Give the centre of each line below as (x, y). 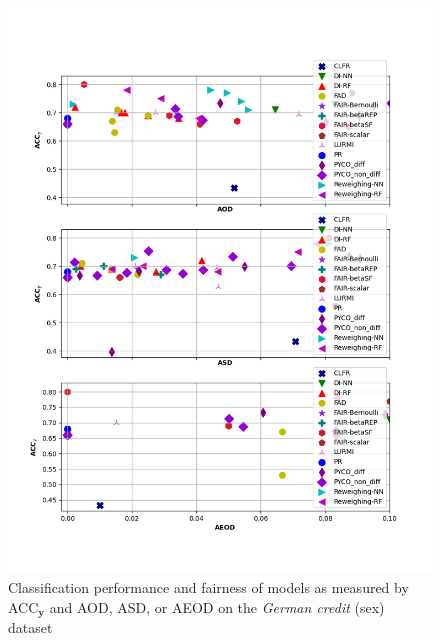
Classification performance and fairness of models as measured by (208, 586)
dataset (30, 626)
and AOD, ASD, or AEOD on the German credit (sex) (217, 606)
